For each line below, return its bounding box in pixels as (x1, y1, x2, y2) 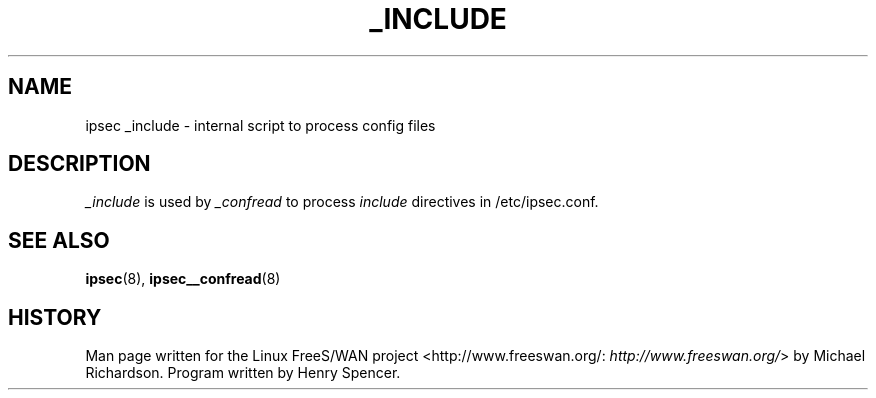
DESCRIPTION (8, 151, 151, 177)
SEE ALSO (8, 227, 110, 253)
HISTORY (8, 304, 102, 330)
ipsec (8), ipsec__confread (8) (85, 270, 281, 288)
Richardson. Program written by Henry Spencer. (85, 364, 401, 382)
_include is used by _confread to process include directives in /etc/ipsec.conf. (85, 193, 599, 211)
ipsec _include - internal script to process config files (85, 116, 436, 134)
